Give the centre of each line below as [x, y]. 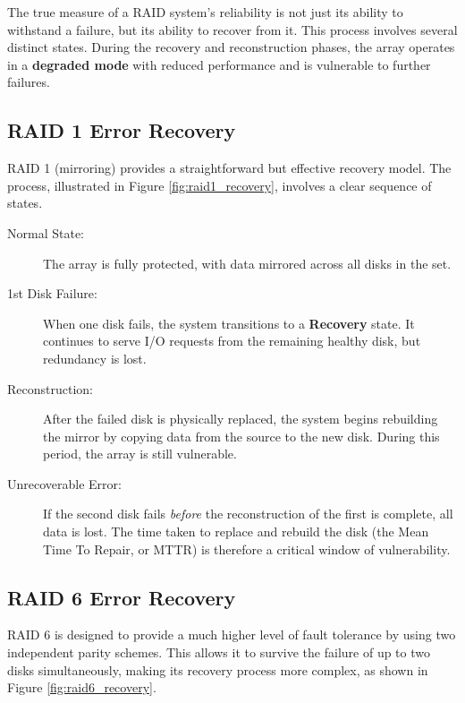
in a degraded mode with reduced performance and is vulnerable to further [219, 64]
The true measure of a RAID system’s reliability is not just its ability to [205, 12]
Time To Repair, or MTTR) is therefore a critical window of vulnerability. [247, 549]
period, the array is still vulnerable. [140, 454]
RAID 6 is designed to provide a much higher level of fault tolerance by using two [232, 634]
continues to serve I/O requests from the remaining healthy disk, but [232, 341]
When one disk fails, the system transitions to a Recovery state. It [229, 323]
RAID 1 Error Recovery [122, 130]
